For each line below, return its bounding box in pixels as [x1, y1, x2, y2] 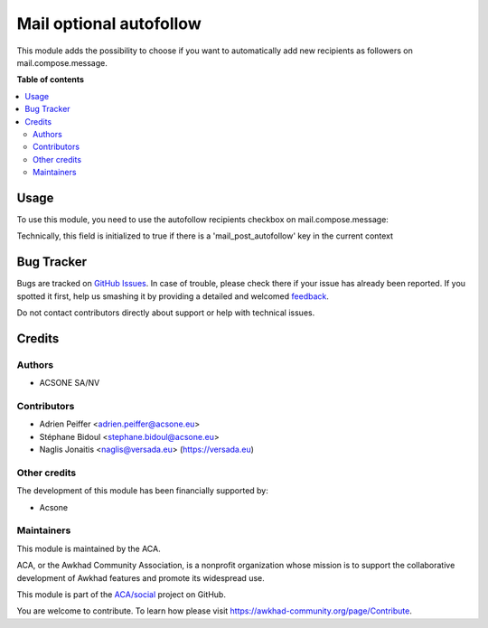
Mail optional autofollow [16, 14, 202, 33]
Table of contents [16, 74, 85, 85]
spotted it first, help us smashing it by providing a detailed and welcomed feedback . [16, 290, 330, 302]
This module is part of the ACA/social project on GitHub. [16, 588, 226, 600]
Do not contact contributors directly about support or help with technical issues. [16, 307, 315, 318]
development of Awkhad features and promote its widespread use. [16, 572, 266, 583]
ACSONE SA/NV [39, 378, 100, 389]
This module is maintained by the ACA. [16, 543, 162, 554]
